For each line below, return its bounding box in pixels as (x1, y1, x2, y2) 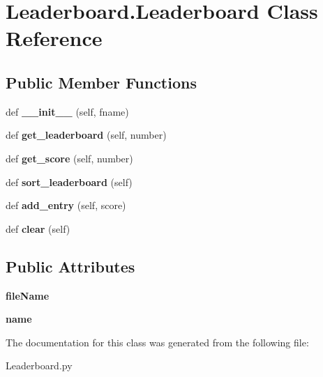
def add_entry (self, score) (6, 198, 126, 213)
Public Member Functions (6, 71, 197, 93)
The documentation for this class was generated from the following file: (6, 334, 309, 349)
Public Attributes (6, 255, 135, 277)
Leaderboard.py (6, 358, 73, 373)
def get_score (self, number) (6, 151, 133, 165)
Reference (6, 24, 103, 52)
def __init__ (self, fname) (6, 104, 129, 118)
